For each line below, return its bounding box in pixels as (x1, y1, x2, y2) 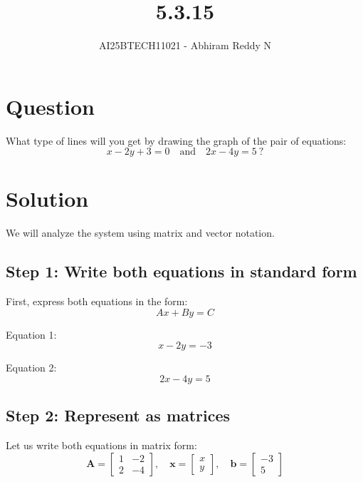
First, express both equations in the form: (6, 294, 188, 309)
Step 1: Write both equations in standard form (6, 260, 357, 282)
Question (6, 91, 95, 120)
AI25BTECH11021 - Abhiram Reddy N (98, 38, 272, 53)
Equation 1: (6, 327, 57, 342)
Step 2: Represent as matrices (6, 404, 231, 426)
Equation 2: (6, 360, 57, 375)
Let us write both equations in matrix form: (6, 438, 197, 453)
